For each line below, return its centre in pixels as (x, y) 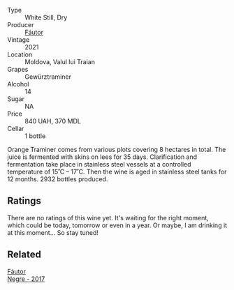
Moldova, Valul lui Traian (60, 62)
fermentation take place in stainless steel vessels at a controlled (99, 164)
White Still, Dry (46, 17)
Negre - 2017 (26, 279)
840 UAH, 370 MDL (53, 121)
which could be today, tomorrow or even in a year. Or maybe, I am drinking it (117, 225)
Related (24, 255)
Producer (21, 25)
